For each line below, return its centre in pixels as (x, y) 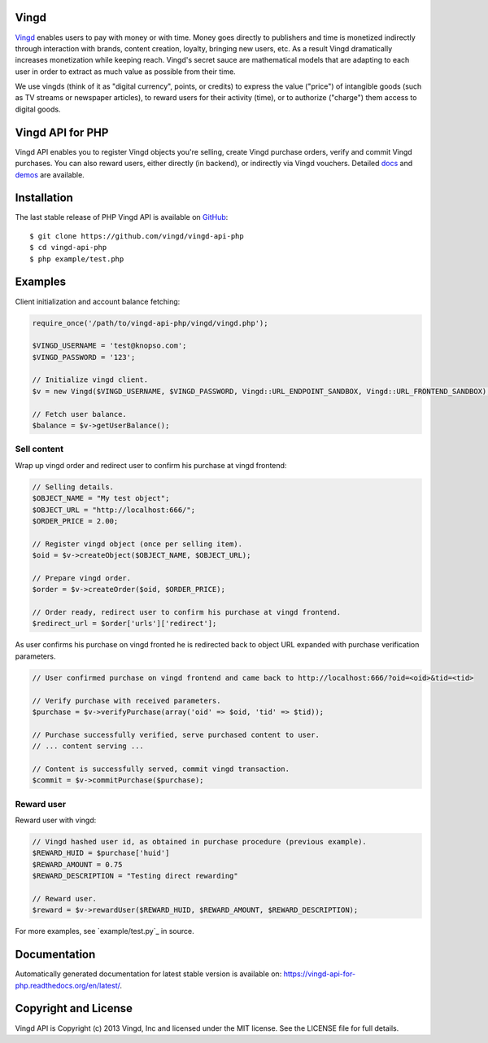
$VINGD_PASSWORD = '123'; (84, 357)
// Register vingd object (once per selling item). (137, 544)
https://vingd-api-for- (320, 974)
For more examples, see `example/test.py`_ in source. (105, 931)
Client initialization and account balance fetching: (98, 301)
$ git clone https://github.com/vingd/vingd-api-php (137, 236)
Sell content (39, 449)
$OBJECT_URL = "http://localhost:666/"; (113, 510)
